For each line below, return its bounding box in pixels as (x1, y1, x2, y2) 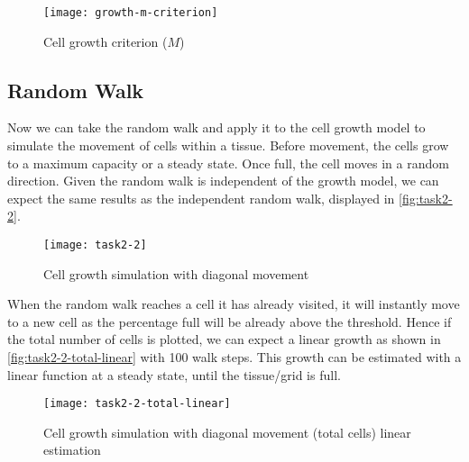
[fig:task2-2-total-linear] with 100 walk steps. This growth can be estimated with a (7, 348, 462, 367)
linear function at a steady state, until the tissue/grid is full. (7, 365, 341, 384)
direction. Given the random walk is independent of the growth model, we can (7, 171, 439, 190)
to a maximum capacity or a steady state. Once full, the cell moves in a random (7, 153, 449, 172)
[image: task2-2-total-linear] (43, 397, 231, 411)
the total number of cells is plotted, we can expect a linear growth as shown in (7, 330, 441, 349)
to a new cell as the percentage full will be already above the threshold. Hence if (7, 312, 452, 331)
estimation (43, 440, 101, 459)
